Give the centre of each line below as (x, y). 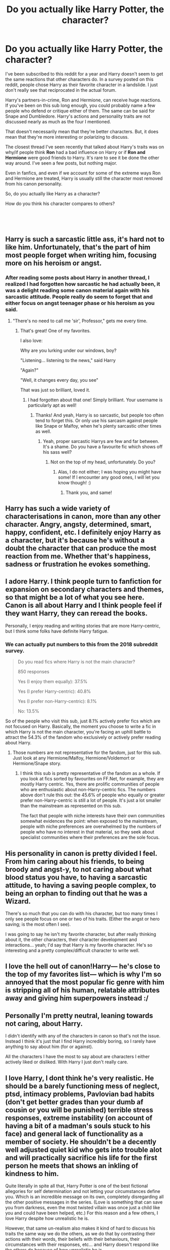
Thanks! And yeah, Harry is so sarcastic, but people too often (99, 415)
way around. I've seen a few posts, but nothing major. (61, 163)
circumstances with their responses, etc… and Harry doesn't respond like (82, 1244)
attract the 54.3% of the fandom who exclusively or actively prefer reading (83, 737)
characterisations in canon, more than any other (83, 517)
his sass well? (57, 452)
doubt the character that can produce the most (81, 548)
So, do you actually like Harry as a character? (53, 193)
